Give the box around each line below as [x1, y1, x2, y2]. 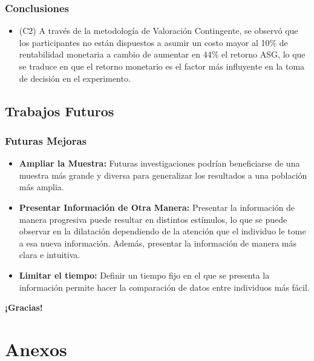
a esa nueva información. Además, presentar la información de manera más [19, 236, 296, 249]
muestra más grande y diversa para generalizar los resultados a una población [19, 168, 307, 181]
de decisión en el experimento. [19, 71, 131, 84]
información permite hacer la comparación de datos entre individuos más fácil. [19, 280, 310, 293]
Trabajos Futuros [5, 101, 114, 120]
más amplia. [19, 180, 64, 193]
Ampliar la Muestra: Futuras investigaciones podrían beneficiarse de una [19, 157, 300, 170]
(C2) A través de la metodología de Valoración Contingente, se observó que [19, 24, 298, 37]
